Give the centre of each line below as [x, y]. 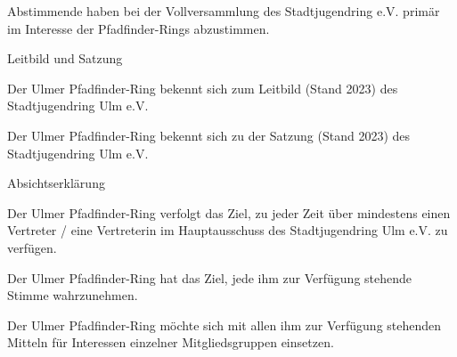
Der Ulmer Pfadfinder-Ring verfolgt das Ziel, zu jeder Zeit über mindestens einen [229, 212]
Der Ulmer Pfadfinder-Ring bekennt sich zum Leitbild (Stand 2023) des [203, 88]
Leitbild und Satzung [65, 58]
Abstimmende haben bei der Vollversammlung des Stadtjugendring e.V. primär [224, 11]
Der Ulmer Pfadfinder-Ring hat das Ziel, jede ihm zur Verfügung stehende [210, 277]
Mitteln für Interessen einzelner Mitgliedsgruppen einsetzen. [171, 342]
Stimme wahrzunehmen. [73, 295]
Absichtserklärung [56, 183]
